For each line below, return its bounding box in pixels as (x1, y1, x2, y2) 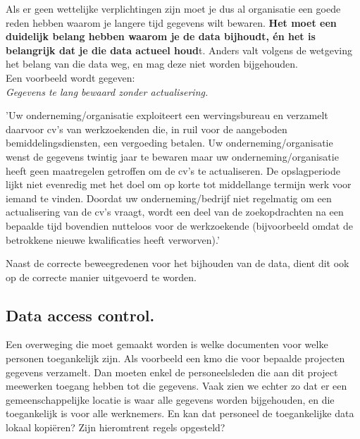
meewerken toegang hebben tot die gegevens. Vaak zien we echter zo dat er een (6, 378, 347, 393)
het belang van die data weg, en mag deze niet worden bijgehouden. (6, 56, 298, 71)
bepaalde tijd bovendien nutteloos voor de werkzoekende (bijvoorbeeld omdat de (6, 218, 353, 233)
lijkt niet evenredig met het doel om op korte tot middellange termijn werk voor (6, 177, 352, 192)
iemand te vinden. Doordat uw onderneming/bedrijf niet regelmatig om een (6, 190, 332, 205)
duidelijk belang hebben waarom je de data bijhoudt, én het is (6, 29, 316, 44)
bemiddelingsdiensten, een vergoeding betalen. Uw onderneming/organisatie (6, 135, 333, 150)
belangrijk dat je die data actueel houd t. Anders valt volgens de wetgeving (6, 42, 352, 57)
